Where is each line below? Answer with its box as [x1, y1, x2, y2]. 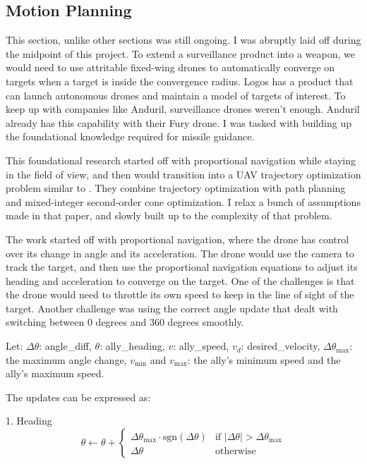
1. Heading [6, 413, 52, 428]
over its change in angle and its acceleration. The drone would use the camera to [6, 245, 354, 260]
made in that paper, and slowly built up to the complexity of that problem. [6, 208, 332, 223]
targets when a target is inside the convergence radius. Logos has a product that [6, 73, 354, 88]
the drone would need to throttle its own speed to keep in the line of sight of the [6, 287, 354, 302]
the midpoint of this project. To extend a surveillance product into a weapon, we [6, 46, 355, 61]
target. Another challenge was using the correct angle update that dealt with [6, 300, 338, 315]
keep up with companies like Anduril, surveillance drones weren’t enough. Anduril [6, 102, 360, 116]
